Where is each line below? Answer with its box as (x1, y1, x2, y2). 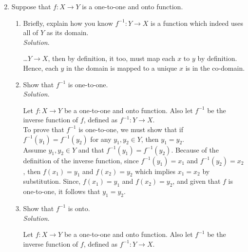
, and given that (172, 176, 221, 186)
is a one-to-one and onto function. (82, 1, 183, 11)
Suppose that (11, 1, 51, 11)
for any (90, 134, 112, 144)
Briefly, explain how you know (23, 18, 113, 28)
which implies (135, 166, 176, 176)
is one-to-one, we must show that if (78, 124, 184, 134)
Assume (23, 144, 46, 155)
